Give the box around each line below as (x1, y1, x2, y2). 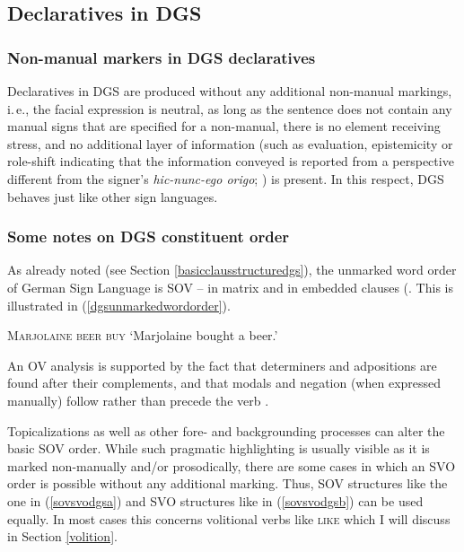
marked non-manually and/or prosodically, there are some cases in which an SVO (7, 456, 456, 475)
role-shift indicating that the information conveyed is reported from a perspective (7, 152, 454, 171)
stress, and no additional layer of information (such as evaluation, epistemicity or (7, 134, 453, 153)
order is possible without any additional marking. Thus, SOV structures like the (7, 474, 448, 493)
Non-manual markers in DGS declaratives (7, 46, 316, 68)
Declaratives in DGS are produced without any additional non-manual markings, (7, 82, 452, 100)
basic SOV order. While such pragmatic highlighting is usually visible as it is (7, 439, 430, 458)
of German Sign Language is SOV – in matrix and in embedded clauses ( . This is (7, 277, 453, 296)
